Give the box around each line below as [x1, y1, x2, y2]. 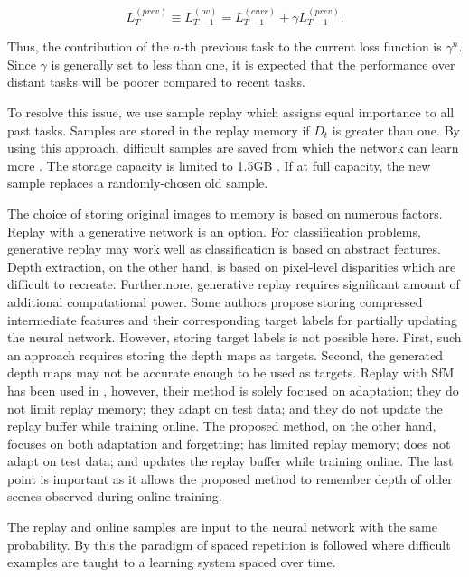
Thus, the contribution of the [7, 37, 169, 56]
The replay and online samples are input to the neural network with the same [7, 517, 437, 536]
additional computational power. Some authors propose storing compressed [7, 292, 423, 311]
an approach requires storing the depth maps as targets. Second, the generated [7, 345, 444, 364]
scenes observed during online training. [7, 487, 222, 506]
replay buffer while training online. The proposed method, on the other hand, [7, 416, 436, 435]
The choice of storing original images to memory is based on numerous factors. [7, 203, 443, 222]
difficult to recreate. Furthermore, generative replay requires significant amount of [7, 275, 460, 293]
